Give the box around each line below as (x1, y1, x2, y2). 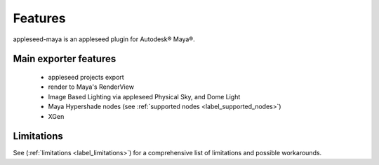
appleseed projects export (48, 73, 124, 81)
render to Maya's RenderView (48, 82, 135, 91)
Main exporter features (13, 53, 117, 65)
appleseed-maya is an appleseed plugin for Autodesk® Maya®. (13, 35, 196, 43)
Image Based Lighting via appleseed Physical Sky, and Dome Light (48, 92, 241, 101)
